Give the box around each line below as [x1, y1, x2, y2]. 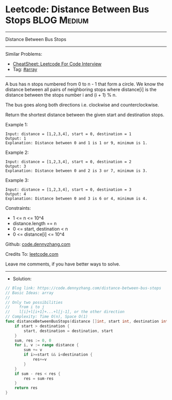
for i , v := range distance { [14, 343, 79, 348]
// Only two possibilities [5, 300, 63, 305]
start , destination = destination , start [24, 328, 114, 334]
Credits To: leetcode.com [5, 251, 59, 257]
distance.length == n [12, 220, 57, 226]
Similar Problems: [5, 51, 42, 57]
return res [14, 385, 38, 391]
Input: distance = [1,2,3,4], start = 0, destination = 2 [5, 159, 132, 164]
